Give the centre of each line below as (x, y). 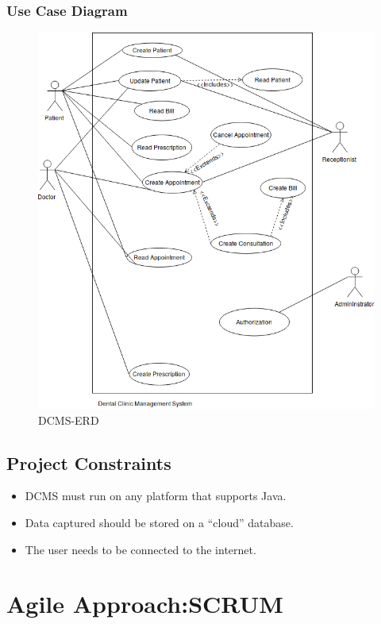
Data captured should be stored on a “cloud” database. (159, 522)
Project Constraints (89, 462)
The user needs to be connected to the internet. (140, 549)
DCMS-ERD (69, 420)
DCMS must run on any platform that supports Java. (156, 496)
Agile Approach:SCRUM (145, 604)
